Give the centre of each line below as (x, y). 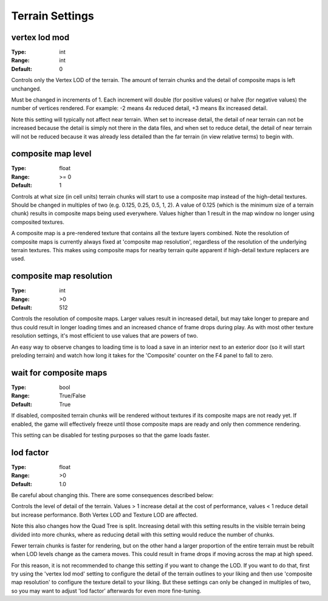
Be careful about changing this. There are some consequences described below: (112, 495)
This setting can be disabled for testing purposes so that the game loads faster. (111, 435)
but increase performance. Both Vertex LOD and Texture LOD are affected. (104, 515)
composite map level (51, 154)
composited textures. (38, 222)
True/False (73, 396)
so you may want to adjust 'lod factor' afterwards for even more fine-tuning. (106, 591)
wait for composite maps (59, 373)
